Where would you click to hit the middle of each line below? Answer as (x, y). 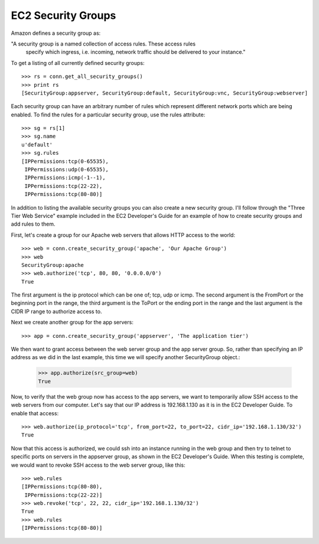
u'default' (37, 144)
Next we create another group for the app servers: (72, 323)
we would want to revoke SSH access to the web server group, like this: (98, 465)
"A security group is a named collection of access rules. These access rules (103, 44)
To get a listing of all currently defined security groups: (78, 63)
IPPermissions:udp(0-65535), (67, 170)
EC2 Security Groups (64, 15)
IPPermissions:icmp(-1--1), (65, 178)
